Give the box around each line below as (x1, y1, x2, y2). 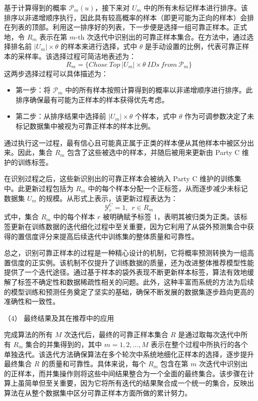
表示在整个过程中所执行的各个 (150, 339, 248, 349)
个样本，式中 (135, 111, 177, 121)
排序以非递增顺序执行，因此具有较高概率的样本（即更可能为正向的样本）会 (4, 12, 247, 22)
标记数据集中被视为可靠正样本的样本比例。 (15, 120, 155, 131)
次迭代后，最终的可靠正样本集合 (64, 329, 168, 340)
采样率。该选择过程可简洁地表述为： (17, 50, 136, 61)
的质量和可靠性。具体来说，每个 (41, 358, 146, 369)
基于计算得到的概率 (4, 2, 66, 12)
